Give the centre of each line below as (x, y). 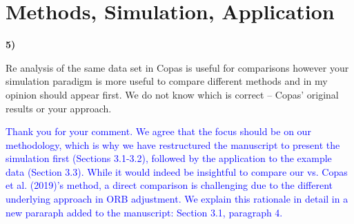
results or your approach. (59, 108)
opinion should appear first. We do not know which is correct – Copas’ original (172, 94)
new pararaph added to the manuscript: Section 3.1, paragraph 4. (144, 212)
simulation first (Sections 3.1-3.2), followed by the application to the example (169, 158)
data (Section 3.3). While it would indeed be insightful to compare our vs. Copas (177, 171)
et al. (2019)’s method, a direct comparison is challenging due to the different (169, 185)
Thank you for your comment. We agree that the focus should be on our (158, 131)
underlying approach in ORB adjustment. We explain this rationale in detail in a (177, 199)
